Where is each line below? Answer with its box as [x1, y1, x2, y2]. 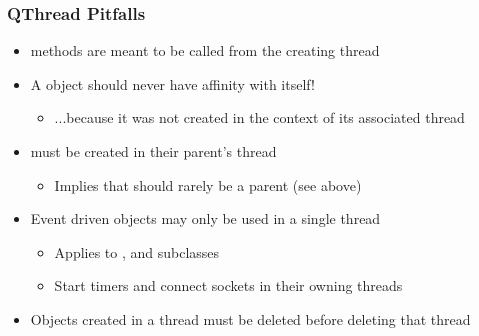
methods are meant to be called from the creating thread [30, 40, 380, 61]
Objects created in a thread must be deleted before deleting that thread [30, 308, 471, 329]
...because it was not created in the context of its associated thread [54, 107, 465, 128]
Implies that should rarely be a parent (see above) [54, 174, 362, 195]
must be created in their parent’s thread [30, 141, 277, 161]
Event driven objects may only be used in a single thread [30, 208, 381, 229]
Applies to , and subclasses [54, 241, 220, 262]
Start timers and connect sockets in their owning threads [54, 275, 403, 296]
